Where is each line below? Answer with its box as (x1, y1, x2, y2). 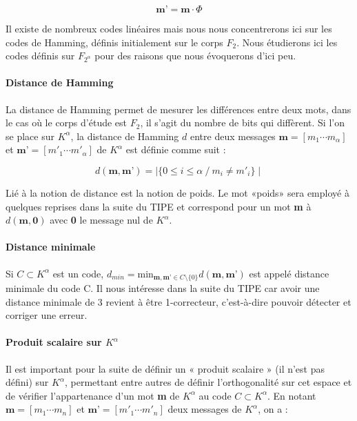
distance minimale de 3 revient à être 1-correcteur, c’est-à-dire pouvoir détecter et (6, 294, 351, 309)
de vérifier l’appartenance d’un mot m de (6, 388, 180, 402)
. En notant (267, 388, 316, 402)
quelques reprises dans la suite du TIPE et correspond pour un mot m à (6, 199, 312, 213)
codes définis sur (6, 48, 75, 63)
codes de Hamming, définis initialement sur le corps (6, 35, 223, 49)
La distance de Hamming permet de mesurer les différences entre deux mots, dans (6, 101, 351, 116)
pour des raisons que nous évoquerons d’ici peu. (94, 48, 296, 63)
